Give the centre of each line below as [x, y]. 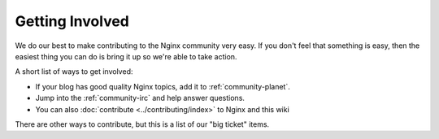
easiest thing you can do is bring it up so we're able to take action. [126, 56]
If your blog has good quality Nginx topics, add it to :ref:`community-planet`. [163, 86]
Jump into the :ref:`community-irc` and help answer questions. [140, 98]
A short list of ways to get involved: [74, 72]
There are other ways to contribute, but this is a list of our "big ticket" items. [142, 124]
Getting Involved [72, 21]
